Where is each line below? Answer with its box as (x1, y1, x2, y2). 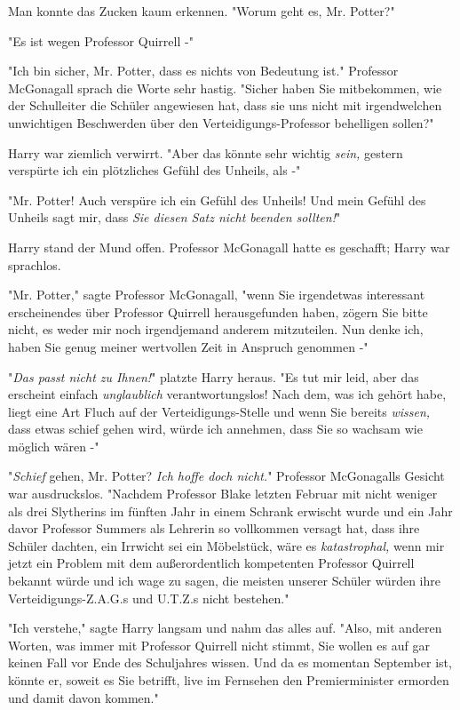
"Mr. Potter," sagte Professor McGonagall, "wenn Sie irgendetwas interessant (8, 285, 425, 304)
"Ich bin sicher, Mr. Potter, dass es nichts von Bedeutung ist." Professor (8, 61, 399, 80)
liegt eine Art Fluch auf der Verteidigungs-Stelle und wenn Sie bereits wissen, (8, 402, 431, 420)
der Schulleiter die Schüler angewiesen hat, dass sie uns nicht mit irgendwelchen (8, 96, 442, 115)
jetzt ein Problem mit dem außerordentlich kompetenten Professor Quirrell (8, 554, 415, 572)
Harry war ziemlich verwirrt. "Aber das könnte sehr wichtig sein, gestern (8, 143, 403, 162)
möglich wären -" (8, 436, 99, 455)
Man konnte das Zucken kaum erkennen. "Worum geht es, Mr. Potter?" (8, 2, 395, 20)
